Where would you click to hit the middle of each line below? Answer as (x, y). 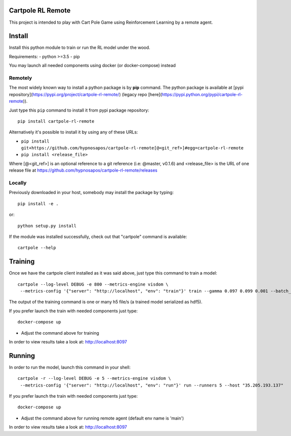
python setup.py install (47, 226)
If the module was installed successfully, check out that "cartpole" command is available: (98, 236)
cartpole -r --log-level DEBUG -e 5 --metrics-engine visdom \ (94, 379)
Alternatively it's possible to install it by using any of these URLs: (73, 132)
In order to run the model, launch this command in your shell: (70, 367)
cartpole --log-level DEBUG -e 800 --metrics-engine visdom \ (93, 284)
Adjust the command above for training (60, 333)
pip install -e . (38, 203)
